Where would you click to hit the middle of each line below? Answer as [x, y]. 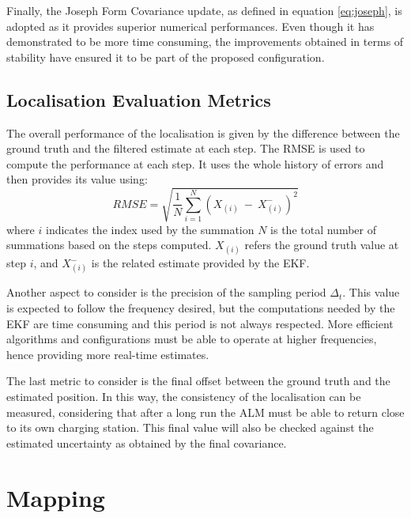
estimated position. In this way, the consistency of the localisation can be [184, 397]
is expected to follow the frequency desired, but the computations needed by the [201, 308]
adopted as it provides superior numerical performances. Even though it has [190, 26]
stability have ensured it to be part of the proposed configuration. [166, 57]
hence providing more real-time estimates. [108, 354]
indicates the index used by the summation [150, 229]
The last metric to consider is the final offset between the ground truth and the [198, 381]
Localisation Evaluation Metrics [139, 99]
